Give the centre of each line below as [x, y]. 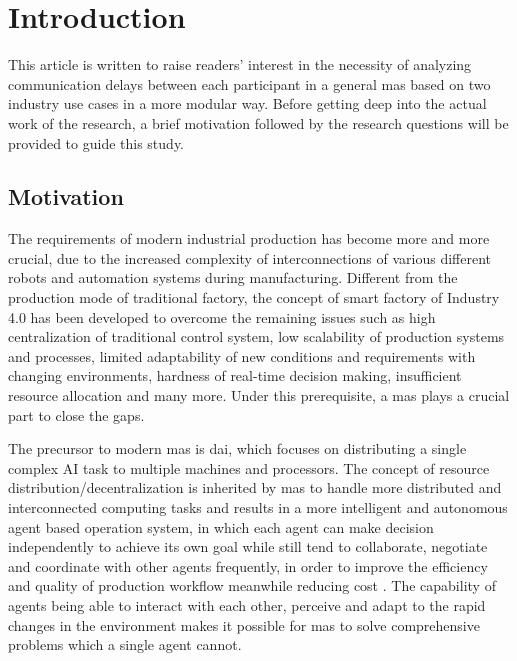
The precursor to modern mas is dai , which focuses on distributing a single [237, 448]
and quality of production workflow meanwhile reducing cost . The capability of [252, 585]
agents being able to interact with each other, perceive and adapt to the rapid [247, 604]
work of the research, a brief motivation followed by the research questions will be [258, 122]
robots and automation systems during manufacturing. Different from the [233, 277]
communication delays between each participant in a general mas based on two [249, 83]
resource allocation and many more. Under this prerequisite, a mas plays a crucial [259, 395]
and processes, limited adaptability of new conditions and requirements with [242, 355]
